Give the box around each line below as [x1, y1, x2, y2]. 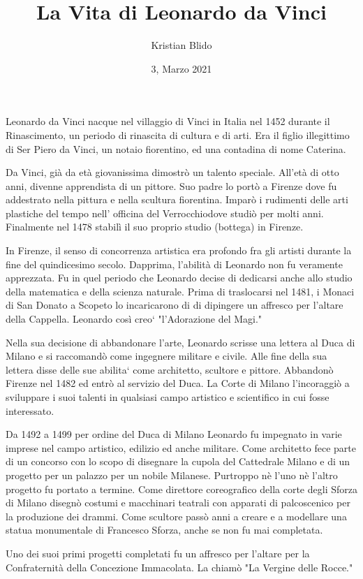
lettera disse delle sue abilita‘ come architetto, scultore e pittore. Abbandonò [6, 362, 334, 376]
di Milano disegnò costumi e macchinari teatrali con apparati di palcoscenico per [6, 495, 350, 510]
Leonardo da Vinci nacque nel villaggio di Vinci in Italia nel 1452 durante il [6, 114, 330, 129]
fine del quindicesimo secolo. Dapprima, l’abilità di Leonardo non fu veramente [6, 256, 343, 271]
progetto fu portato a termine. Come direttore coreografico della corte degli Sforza [6, 481, 357, 496]
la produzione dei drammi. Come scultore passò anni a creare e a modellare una [6, 508, 347, 523]
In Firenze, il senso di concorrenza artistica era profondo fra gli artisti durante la [6, 243, 352, 258]
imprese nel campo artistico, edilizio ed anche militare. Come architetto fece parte [6, 440, 356, 455]
